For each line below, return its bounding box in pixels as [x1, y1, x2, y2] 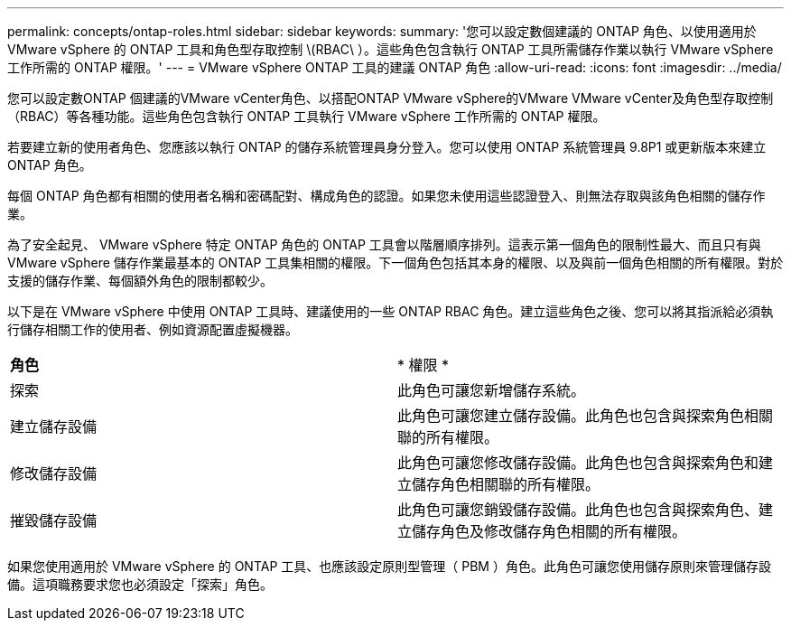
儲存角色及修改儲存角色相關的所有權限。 [412, 522, 687, 540]
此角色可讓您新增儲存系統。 [397, 381, 586, 399]
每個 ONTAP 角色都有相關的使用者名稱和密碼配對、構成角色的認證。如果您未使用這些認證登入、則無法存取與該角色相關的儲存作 [7, 188, 766, 203]
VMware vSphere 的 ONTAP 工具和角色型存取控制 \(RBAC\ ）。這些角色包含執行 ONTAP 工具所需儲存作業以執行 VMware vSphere [7, 42, 774, 57]
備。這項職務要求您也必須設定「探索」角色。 [7, 576, 273, 592]
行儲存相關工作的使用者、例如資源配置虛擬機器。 [7, 322, 298, 337]
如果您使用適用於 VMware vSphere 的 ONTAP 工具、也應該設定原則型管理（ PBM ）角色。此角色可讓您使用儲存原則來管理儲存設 [7, 558, 771, 574]
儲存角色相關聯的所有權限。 [412, 475, 600, 493]
